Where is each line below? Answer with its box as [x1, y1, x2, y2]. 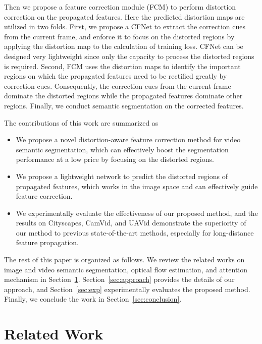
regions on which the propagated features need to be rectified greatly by [4, 71, 227, 81]
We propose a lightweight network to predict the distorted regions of [16, 170, 228, 181]
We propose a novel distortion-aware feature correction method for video [16, 134, 241, 145]
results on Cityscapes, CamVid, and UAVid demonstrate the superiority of [16, 217, 246, 228]
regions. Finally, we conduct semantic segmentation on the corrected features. [4, 100, 244, 110]
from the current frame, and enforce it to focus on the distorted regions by [4, 31, 235, 41]
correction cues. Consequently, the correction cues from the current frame [4, 80, 231, 91]
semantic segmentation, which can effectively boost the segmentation [16, 144, 229, 154]
